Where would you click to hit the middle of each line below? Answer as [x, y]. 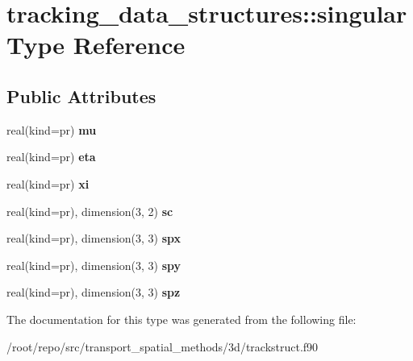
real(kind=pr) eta [51, 157]
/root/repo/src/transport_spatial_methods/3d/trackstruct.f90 [163, 346]
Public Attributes [81, 95]
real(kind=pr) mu [52, 129]
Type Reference [96, 45]
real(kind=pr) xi [48, 183]
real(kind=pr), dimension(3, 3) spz [94, 292]
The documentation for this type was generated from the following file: [181, 319]
